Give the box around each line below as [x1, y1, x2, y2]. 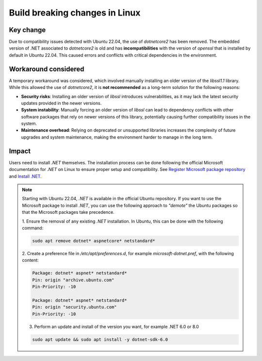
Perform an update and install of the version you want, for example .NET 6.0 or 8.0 [34, 324, 199, 329]
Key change [9, 26, 46, 34]
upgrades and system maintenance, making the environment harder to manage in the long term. [21, 134, 213, 140]
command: [22, 225, 44, 231]
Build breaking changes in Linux [9, 7, 141, 18]
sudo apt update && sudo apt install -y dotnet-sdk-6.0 [32, 337, 168, 342]
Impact [9, 147, 31, 155]
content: [22, 258, 39, 263]
